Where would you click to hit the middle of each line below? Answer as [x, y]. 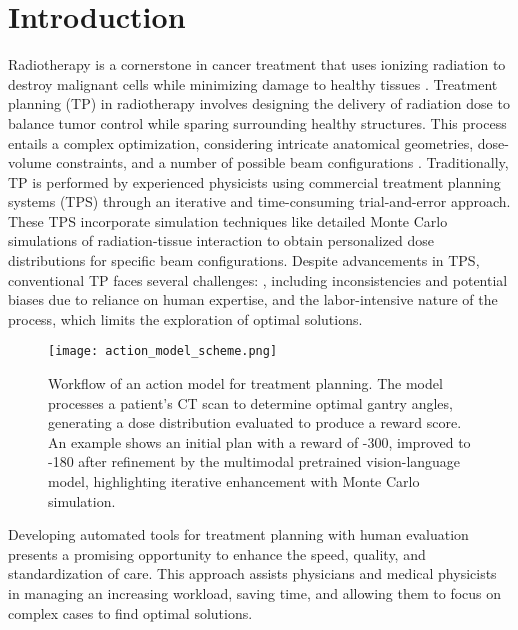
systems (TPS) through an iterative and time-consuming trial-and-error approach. [259, 201]
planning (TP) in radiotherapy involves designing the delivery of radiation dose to [259, 103]
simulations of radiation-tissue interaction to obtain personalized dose [221, 240]
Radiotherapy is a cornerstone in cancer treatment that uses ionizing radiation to [257, 64]
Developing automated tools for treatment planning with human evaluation [238, 534]
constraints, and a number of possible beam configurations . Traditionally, [282, 162]
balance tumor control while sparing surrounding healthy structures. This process [257, 122]
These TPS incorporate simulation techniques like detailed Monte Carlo [228, 220]
